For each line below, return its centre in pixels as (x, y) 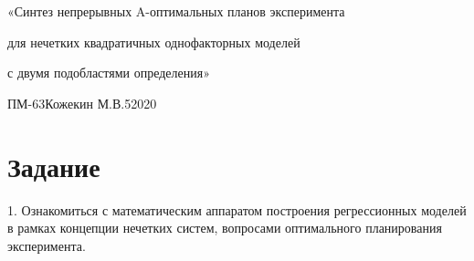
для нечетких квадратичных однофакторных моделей (154, 42)
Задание (54, 166)
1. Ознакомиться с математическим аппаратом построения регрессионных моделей (237, 209)
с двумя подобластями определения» (109, 73)
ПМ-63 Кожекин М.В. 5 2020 (82, 103)
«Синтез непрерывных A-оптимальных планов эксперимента (176, 11)
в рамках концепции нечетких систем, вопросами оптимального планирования (225, 228)
